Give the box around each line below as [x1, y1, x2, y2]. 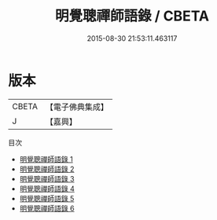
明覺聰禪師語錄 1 [19, 154, 73, 163]
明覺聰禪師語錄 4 [19, 184, 75, 193]
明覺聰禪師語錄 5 [19, 193, 75, 203]
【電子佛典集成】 [45, 101, 108, 112]
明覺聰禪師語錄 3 [19, 174, 75, 183]
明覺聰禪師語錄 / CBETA [54, 7, 210, 25]
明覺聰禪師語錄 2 [19, 164, 75, 174]
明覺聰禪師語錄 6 [19, 203, 75, 213]
